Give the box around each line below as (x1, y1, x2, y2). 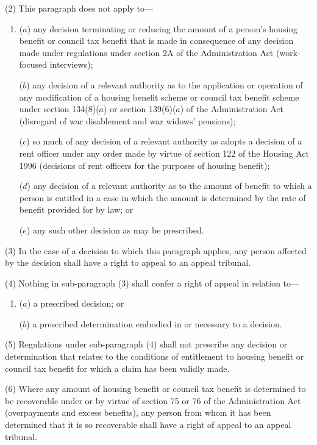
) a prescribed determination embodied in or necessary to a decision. (26, 317, 282, 330)
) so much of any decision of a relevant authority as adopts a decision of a (26, 135, 302, 148)
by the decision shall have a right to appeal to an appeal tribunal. (5, 256, 251, 269)
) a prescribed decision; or (27, 297, 124, 310)
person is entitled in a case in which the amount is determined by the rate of (19, 191, 306, 204)
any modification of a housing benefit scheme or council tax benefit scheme (19, 90, 299, 103)
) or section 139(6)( (104, 102, 176, 115)
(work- (276, 46, 301, 59)
